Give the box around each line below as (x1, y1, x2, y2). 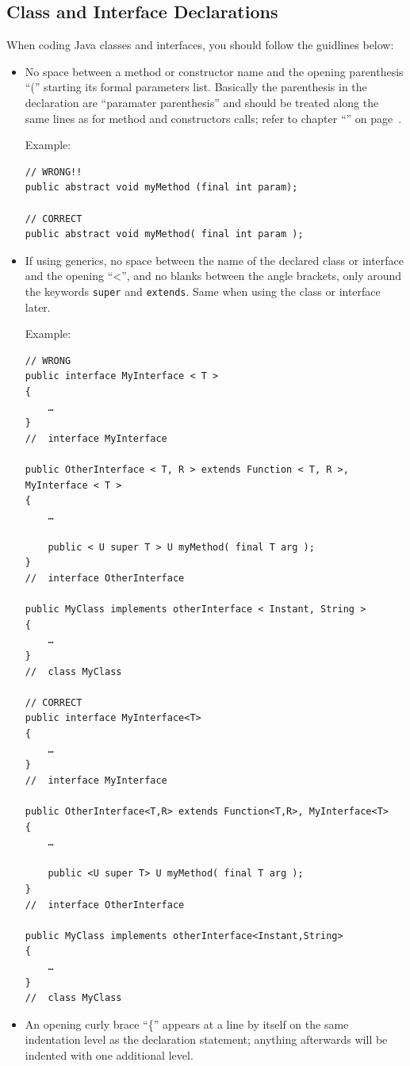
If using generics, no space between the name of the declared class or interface (25, 251, 404, 268)
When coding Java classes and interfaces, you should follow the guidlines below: (6, 36, 394, 53)
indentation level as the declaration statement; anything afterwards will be (25, 1031, 388, 1048)
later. (25, 298, 51, 315)
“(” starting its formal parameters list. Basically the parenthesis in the (25, 79, 367, 95)
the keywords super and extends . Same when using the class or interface (25, 282, 381, 299)
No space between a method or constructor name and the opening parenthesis (25, 63, 404, 79)
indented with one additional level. (25, 1046, 194, 1063)
